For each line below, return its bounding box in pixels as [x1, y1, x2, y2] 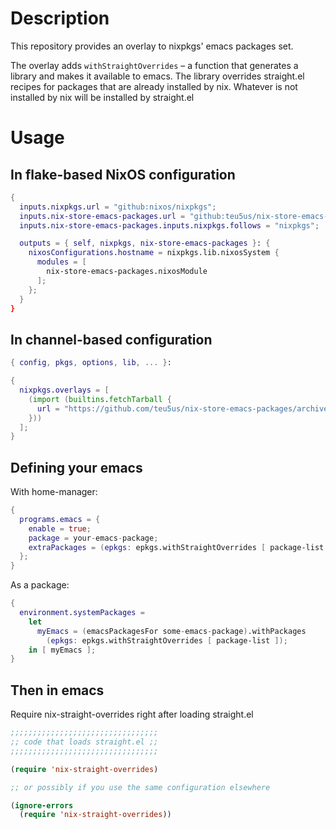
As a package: [10, 579, 70, 591]
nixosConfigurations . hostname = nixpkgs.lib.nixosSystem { [28, 248, 280, 258]
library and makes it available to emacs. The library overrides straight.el [10, 70, 305, 82]
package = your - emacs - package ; [28, 533, 159, 543]
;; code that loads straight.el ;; [10, 737, 159, 747]
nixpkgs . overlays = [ [19, 385, 110, 395]
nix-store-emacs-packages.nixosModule [46, 267, 208, 277]
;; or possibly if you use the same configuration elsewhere [10, 782, 271, 792]
